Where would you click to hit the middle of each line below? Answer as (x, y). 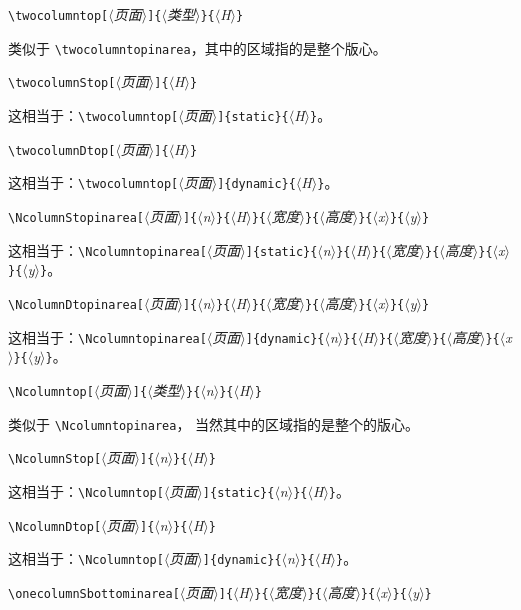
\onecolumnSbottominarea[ (94, 593)
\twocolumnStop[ (62, 83)
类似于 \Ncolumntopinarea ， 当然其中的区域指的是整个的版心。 (214, 423)
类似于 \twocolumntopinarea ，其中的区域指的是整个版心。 (197, 47)
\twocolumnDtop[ (62, 150)
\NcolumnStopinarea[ (76, 217)
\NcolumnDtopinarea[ (76, 304)
